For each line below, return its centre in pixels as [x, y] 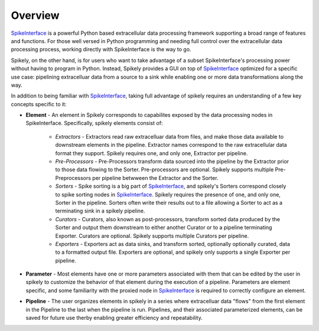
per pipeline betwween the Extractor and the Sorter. [155, 178]
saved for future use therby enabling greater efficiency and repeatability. [114, 318]
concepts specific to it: [39, 104]
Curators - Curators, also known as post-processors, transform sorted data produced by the [168, 219]
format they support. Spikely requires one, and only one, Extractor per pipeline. [152, 153]
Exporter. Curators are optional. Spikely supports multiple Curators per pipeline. [152, 235]
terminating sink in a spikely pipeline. [100, 211]
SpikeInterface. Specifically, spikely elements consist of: [94, 123]
